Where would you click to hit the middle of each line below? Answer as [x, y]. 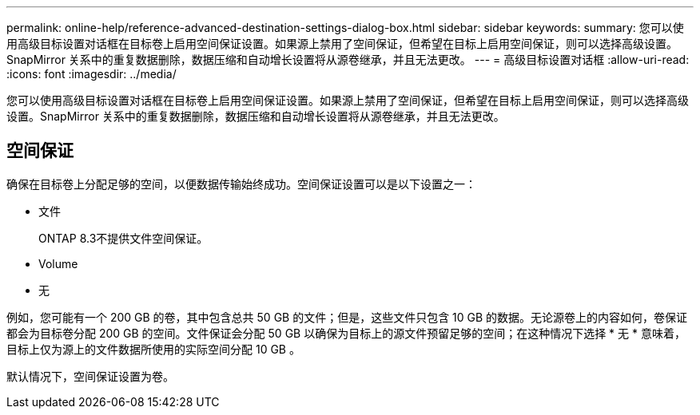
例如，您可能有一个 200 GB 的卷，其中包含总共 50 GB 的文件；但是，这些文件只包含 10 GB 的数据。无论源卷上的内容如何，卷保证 [347, 317]
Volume [58, 263]
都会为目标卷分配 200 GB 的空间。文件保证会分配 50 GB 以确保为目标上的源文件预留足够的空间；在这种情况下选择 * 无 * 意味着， [346, 333]
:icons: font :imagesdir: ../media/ [91, 74]
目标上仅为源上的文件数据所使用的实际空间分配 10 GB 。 [153, 349]
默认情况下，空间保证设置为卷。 [90, 376]
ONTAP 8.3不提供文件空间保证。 [123, 238]
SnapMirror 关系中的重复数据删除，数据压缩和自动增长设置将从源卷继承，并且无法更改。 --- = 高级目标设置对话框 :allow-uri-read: [348, 59]
